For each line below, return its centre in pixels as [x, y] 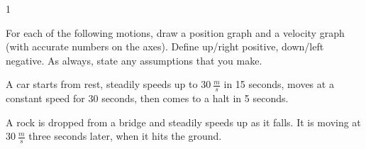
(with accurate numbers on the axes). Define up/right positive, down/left [165, 46]
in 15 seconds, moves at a [279, 84]
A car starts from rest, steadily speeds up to [102, 84]
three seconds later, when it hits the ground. [125, 136]
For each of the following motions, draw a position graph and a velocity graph [175, 32]
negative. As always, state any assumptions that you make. [134, 60]
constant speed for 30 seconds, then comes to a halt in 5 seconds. [147, 98]
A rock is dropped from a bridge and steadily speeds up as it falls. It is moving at [183, 122]
